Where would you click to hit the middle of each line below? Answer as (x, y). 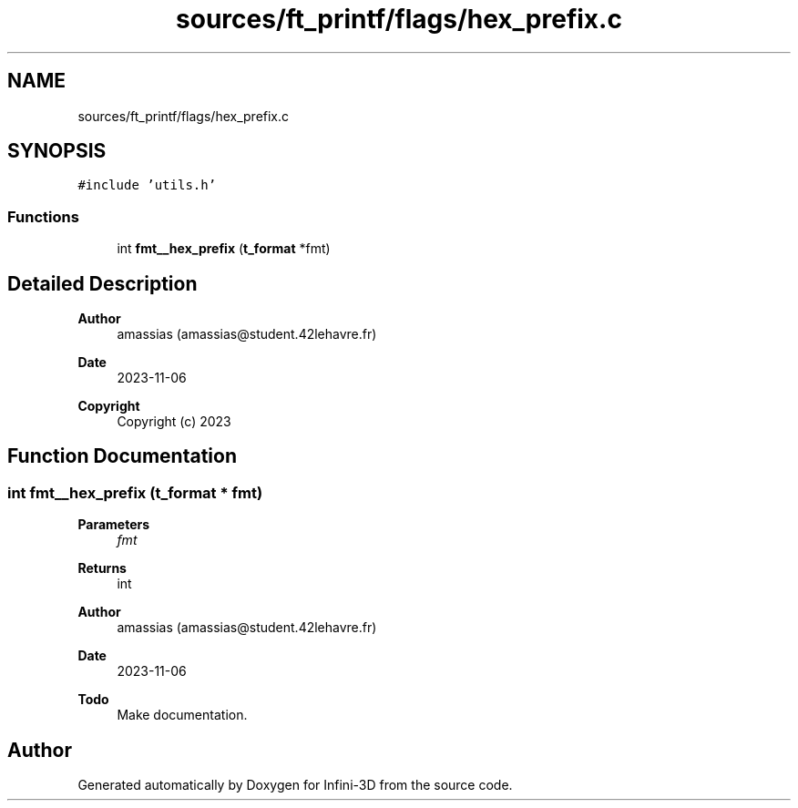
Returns (102, 568)
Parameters (114, 525)
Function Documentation (122, 456)
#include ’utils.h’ (147, 185)
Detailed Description (102, 283)
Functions (43, 216)
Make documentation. (182, 715)
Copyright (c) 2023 (174, 422)
